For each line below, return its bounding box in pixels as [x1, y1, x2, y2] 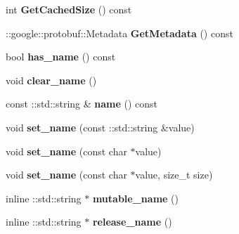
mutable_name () [92, 190, 179, 205]
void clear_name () [6, 72, 97, 87]
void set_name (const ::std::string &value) [6, 119, 195, 134]
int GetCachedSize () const [6, 2, 132, 16]
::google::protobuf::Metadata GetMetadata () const [6, 25, 233, 40]
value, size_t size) [135, 167, 213, 182]
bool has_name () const [6, 49, 116, 64]
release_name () [92, 214, 172, 229]
